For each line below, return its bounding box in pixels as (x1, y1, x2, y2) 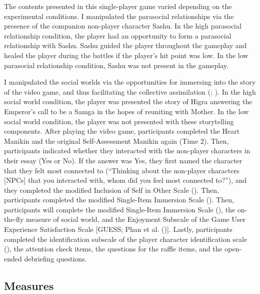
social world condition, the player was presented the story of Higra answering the (4, 96, 252, 107)
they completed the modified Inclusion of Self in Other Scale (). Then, (4, 184, 219, 195)
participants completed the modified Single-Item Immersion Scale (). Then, (4, 194, 234, 205)
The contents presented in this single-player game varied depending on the (4, 1, 232, 11)
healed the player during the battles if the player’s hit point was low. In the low (4, 50, 248, 60)
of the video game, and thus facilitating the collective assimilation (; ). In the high (4, 86, 256, 97)
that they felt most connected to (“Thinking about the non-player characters (4, 165, 239, 175)
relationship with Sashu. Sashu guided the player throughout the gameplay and (4, 40, 247, 51)
